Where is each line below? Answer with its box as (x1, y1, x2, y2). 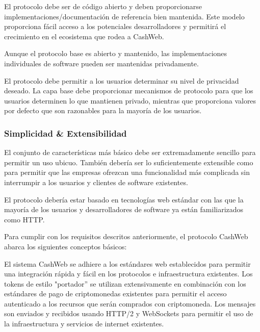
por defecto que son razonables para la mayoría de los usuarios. (4, 105, 202, 116)
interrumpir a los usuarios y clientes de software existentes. (4, 176, 188, 187)
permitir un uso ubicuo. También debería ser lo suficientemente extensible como (4, 157, 253, 167)
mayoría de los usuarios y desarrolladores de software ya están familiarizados (4, 204, 244, 215)
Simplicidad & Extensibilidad (4, 126, 127, 139)
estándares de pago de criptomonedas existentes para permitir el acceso (4, 288, 227, 299)
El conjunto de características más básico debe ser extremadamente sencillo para (4, 147, 256, 158)
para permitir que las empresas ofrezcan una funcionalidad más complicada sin (4, 167, 250, 177)
